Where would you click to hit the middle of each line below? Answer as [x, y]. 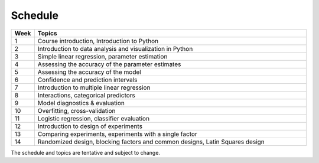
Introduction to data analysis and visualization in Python [115, 48]
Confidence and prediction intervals [87, 80]
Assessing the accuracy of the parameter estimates [109, 64]
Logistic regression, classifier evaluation [94, 118]
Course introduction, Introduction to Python [98, 41]
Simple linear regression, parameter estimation [102, 56]
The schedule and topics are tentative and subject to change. [86, 152]
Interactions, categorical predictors [87, 95]
